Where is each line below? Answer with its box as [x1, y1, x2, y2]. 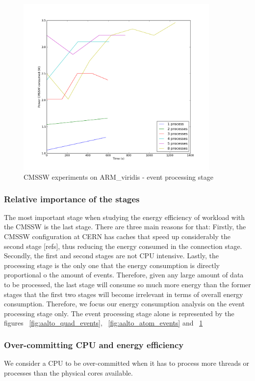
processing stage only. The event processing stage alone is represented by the [4, 308, 234, 318]
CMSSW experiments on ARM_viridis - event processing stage [24, 172, 213, 182]
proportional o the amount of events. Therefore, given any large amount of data [4, 270, 244, 280]
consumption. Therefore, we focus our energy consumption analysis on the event [4, 299, 245, 309]
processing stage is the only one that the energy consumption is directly [4, 260, 220, 270]
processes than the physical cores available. [4, 367, 133, 378]
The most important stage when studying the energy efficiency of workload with [4, 212, 245, 222]
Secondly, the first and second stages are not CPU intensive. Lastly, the [4, 250, 219, 261]
